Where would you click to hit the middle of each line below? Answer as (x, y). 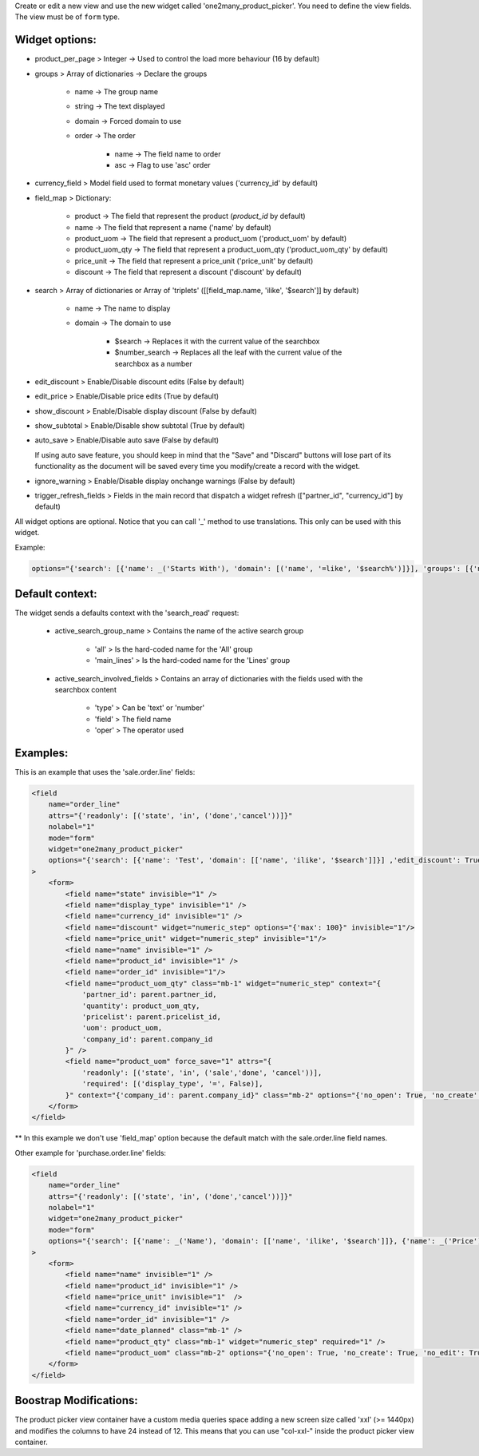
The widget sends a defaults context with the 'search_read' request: (127, 613)
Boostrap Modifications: (77, 1400)
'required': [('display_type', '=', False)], (172, 1084)
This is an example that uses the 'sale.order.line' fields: (105, 772)
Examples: (42, 753)
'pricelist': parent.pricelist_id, (151, 1017)
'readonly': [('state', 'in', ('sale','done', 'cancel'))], (202, 1073)
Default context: (56, 594)
